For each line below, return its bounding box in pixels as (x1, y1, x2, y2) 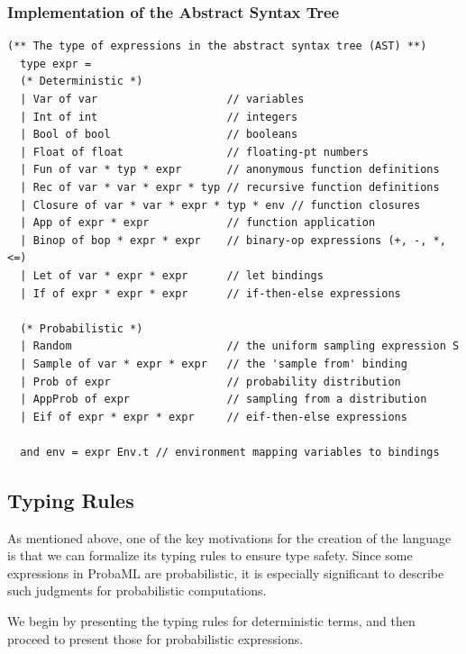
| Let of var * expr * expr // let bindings (20, 268, 324, 282)
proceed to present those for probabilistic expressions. (7, 629, 304, 648)
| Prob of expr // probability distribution (20, 375, 401, 388)
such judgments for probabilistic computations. (7, 581, 267, 600)
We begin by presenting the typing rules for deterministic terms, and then (7, 612, 416, 631)
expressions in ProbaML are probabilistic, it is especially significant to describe (7, 563, 444, 582)
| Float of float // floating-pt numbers (20, 145, 369, 159)
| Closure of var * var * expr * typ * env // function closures (20, 198, 421, 212)
